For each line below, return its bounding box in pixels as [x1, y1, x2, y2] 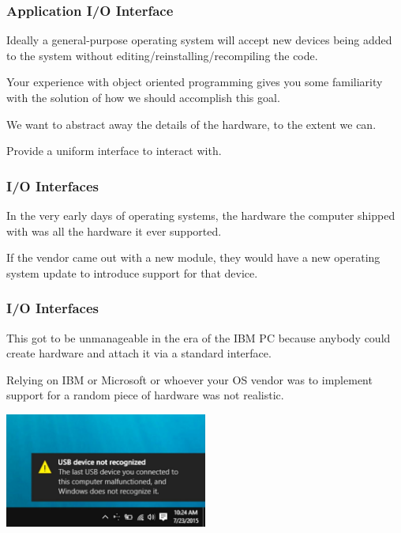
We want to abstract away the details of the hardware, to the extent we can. [6, 115, 377, 132]
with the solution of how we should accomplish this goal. [6, 89, 280, 105]
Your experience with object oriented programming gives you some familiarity [6, 74, 383, 90]
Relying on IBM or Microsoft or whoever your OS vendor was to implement [6, 371, 373, 387]
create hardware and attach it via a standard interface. [6, 345, 272, 361]
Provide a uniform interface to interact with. [6, 142, 222, 159]
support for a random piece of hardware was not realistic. [6, 387, 284, 403]
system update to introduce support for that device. [6, 264, 258, 281]
